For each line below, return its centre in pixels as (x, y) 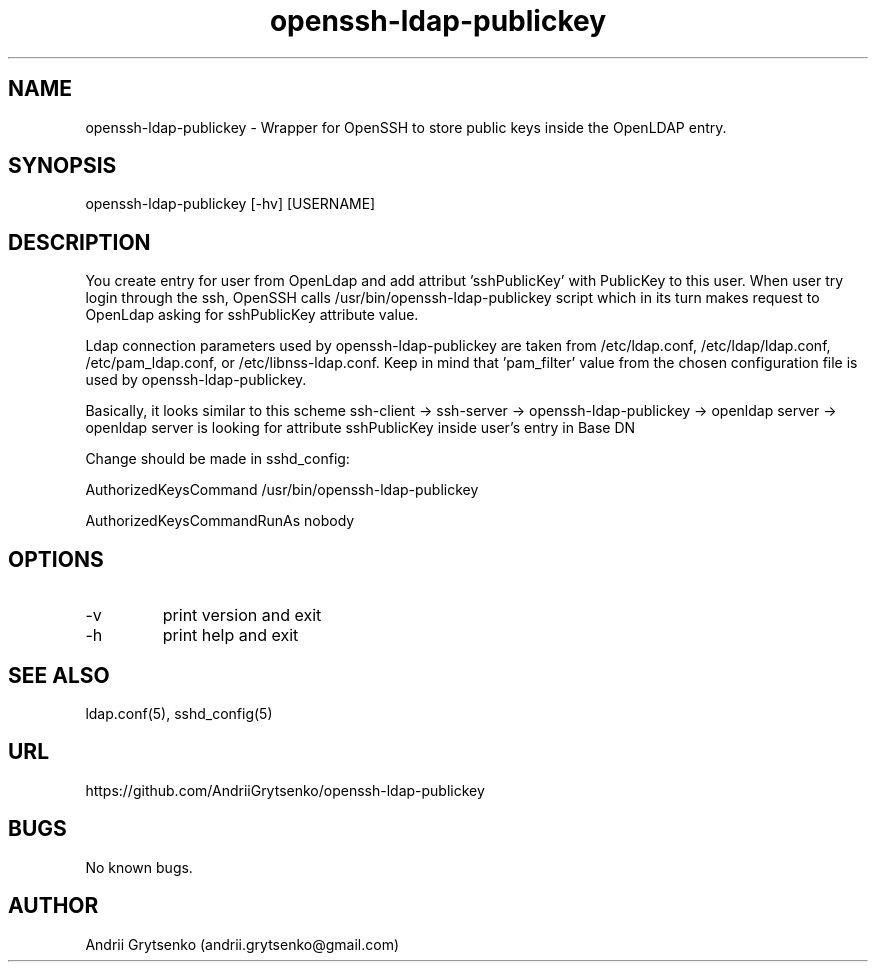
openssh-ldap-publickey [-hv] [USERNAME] (230, 204)
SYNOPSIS (62, 166)
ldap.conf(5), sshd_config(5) (179, 713)
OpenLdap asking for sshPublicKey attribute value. (252, 315)
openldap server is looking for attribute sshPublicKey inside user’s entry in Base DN (360, 428)
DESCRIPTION (79, 242)
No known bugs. (139, 867)
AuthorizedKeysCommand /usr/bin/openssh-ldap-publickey (282, 490)
